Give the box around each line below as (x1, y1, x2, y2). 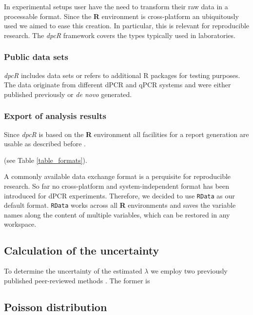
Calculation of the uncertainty (4, 243, 159, 258)
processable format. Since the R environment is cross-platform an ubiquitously (4, 11, 239, 21)
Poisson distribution (4, 299, 107, 314)
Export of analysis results (4, 110, 106, 122)
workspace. (4, 219, 37, 229)
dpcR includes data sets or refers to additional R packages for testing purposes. (4, 70, 240, 80)
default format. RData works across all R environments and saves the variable (4, 200, 236, 210)
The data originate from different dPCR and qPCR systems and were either (4, 79, 231, 90)
